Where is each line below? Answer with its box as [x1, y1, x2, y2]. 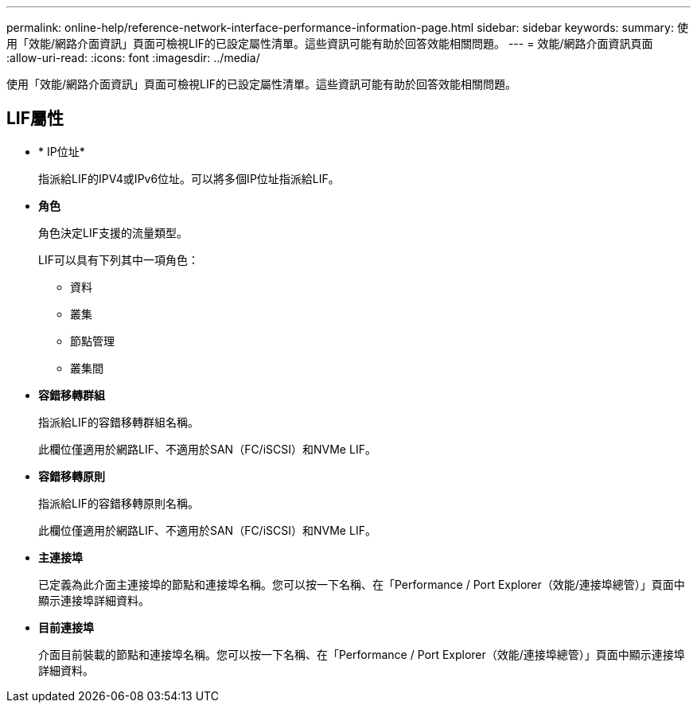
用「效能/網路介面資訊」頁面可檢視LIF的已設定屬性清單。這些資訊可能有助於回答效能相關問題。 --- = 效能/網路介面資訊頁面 [6, 37, 653, 50]
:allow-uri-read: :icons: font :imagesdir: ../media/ [6, 51, 260, 64]
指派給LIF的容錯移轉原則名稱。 [38, 496, 199, 510]
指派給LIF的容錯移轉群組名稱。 [38, 415, 199, 429]
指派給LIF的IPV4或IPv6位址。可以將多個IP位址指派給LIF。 [38, 171, 340, 185]
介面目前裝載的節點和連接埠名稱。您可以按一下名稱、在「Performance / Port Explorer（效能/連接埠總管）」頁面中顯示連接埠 [38, 647, 685, 661]
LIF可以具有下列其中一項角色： [38, 252, 199, 267]
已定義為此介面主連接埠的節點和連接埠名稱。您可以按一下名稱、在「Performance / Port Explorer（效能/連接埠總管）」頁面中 [38, 577, 685, 591]
